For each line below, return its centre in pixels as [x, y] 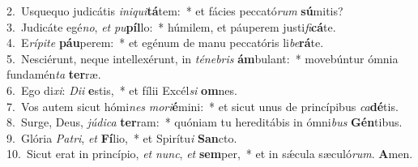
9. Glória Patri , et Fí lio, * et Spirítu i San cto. [122, 137]
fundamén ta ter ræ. [54, 74]
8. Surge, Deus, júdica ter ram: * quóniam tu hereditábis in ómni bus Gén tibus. [205, 122]
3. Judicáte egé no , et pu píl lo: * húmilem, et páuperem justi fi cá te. [171, 26]
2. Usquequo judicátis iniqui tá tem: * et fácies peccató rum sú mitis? [175, 11]
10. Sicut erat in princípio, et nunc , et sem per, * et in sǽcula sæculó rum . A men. [210, 154]
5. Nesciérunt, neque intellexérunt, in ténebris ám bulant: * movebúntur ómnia [203, 58]
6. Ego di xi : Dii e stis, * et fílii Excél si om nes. [122, 90]
